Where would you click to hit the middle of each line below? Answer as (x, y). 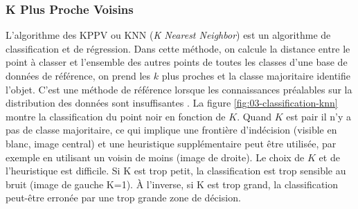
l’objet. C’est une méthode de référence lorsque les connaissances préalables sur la (179, 89)
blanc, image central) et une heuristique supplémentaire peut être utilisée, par (171, 143)
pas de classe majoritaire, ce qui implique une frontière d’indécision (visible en (171, 130)
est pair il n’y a (319, 116)
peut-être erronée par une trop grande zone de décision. (123, 198)
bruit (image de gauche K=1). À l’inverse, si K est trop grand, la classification (172, 184)
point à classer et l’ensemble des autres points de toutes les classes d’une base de (177, 62)
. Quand (254, 116)
